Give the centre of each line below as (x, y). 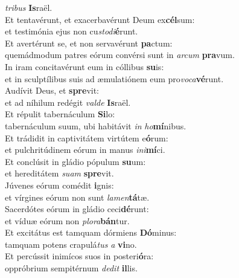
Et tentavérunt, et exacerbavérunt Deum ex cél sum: (100, 19)
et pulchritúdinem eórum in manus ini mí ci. (85, 150)
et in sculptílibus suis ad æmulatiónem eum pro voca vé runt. (114, 78)
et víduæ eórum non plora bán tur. (67, 220)
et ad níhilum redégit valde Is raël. (68, 102)
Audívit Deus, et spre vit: (52, 90)
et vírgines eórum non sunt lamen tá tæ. (77, 197)
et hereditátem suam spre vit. (59, 173)
